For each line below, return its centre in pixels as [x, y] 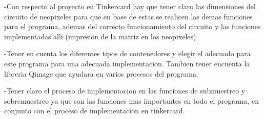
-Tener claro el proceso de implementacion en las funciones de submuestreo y [125, 91]
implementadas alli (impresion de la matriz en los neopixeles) [100, 36]
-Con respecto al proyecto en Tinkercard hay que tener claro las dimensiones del [130, 6]
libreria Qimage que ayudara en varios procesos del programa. [101, 73]
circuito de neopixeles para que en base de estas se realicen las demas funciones [128, 16]
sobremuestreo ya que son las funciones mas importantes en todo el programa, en [131, 100]
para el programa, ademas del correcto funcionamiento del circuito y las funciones [132, 26]
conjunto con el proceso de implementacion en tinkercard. [95, 111]
